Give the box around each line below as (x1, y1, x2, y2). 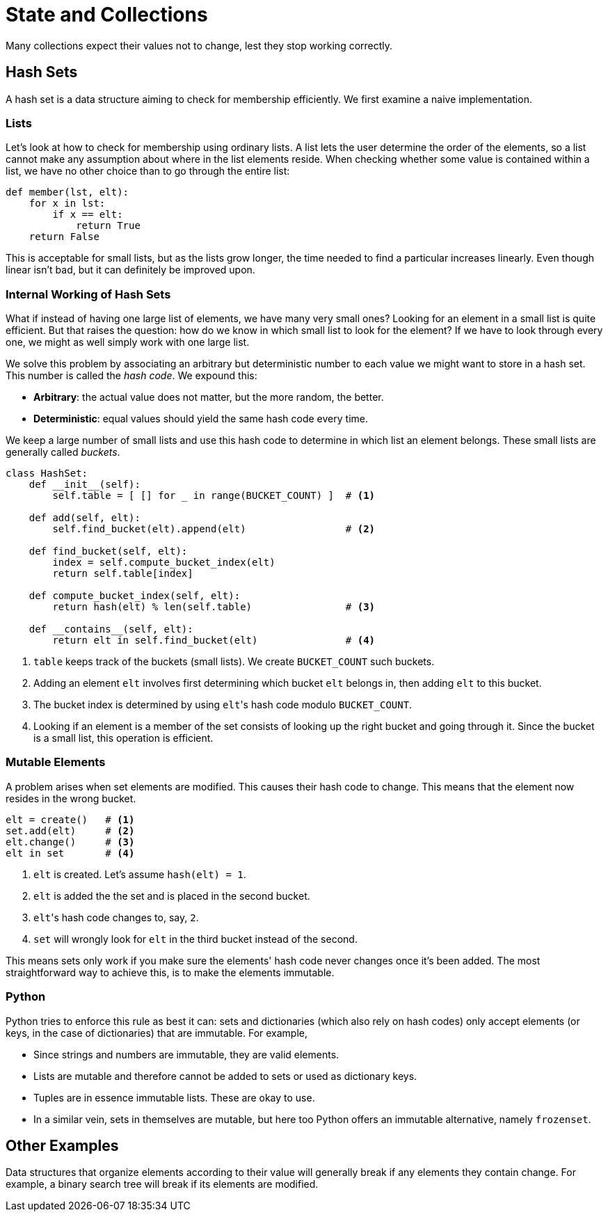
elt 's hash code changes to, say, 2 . (33, 911, 199, 923)
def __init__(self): (29, 479, 141, 491)
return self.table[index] (52, 568, 193, 580)
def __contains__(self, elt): (29, 623, 193, 635)
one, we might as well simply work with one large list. (6, 336, 250, 349)
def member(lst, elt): (6, 186, 129, 198)
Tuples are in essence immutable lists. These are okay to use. (33, 1091, 315, 1104)
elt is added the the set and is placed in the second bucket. (33, 889, 310, 902)
